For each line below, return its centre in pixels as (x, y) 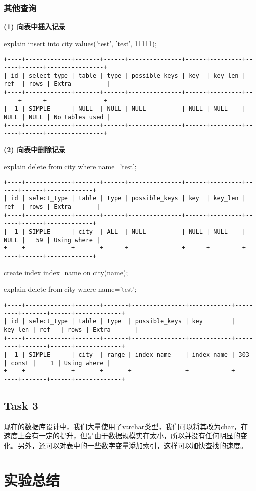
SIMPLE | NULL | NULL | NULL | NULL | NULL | (137, 109)
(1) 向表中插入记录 (35, 27)
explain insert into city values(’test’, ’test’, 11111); (80, 43)
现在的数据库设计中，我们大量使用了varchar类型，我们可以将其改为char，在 (126, 426)
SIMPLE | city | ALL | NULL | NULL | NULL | (137, 232)
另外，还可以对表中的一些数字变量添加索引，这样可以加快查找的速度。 (132, 445)
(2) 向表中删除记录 (35, 149)
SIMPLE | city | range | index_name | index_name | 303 (139, 354)
